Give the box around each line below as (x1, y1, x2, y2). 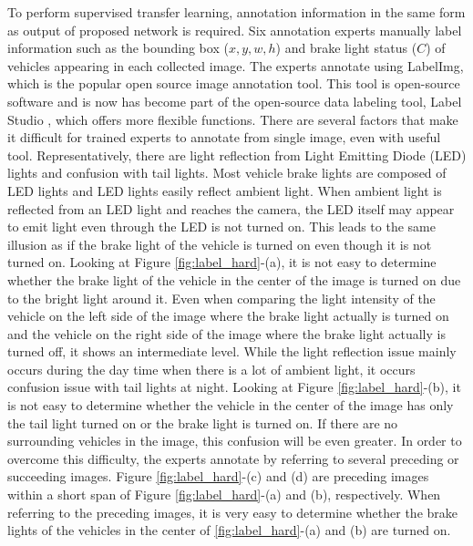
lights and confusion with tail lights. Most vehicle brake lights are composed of (7, 163, 447, 182)
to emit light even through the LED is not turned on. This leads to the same (7, 217, 436, 236)
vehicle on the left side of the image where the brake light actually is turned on (7, 306, 449, 325)
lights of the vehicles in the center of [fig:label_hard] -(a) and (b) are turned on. (7, 520, 451, 540)
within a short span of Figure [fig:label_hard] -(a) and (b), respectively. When (7, 485, 441, 504)
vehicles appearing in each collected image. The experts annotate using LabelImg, (7, 56, 464, 75)
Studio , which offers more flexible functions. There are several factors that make (7, 109, 458, 129)
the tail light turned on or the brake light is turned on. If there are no (7, 413, 398, 432)
